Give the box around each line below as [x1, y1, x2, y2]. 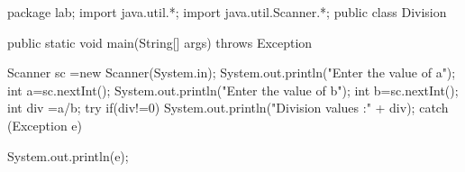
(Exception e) [7, 115, 83, 134]
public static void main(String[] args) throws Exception [7, 32, 313, 51]
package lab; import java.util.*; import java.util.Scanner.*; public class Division [7, 3, 447, 21]
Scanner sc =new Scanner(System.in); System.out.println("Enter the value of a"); [7, 63, 456, 82]
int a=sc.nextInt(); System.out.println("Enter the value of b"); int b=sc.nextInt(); [7, 80, 459, 99]
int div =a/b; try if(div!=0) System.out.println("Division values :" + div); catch [7, 98, 449, 117]
